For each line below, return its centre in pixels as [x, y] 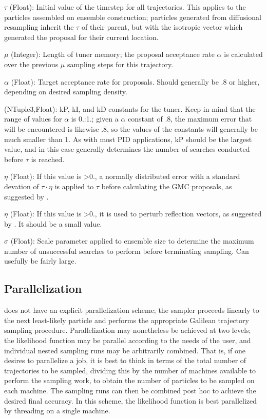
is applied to [74, 186]
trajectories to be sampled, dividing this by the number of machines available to [130, 370]
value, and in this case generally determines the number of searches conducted [127, 149]
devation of [22, 186]
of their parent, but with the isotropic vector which [162, 27]
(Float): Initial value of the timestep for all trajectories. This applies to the [128, 7]
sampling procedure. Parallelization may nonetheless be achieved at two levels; [128, 330]
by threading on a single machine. [57, 411]
